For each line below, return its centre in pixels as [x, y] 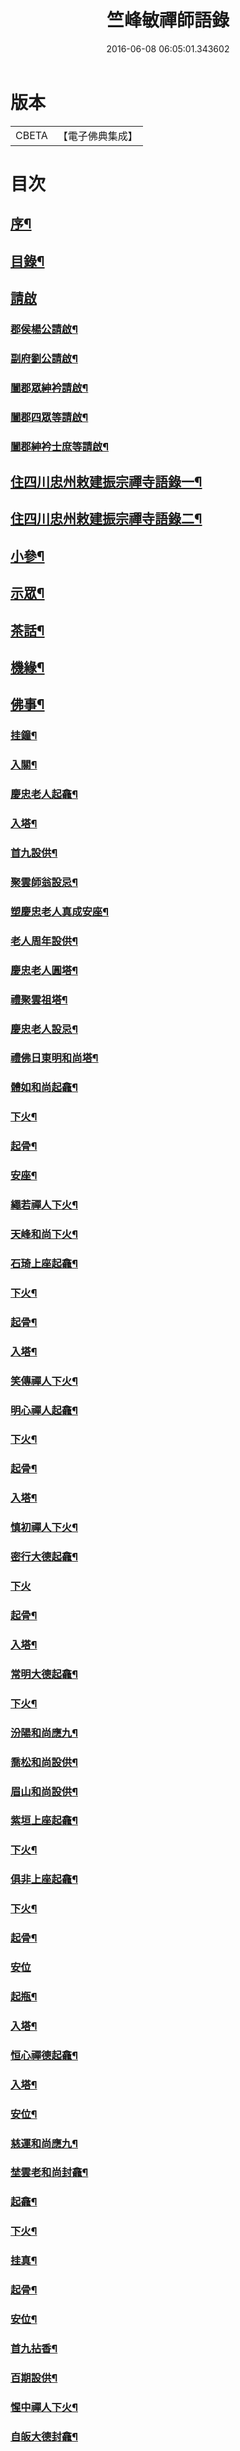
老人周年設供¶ [44, 941]
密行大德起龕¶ [44, 1557]
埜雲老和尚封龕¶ [49, 2173]
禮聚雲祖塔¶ [39, 999]
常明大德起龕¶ [44, 1674]
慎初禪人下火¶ [44, 1528]
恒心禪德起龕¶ [44, 2055]
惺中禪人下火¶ [44, 2407]
